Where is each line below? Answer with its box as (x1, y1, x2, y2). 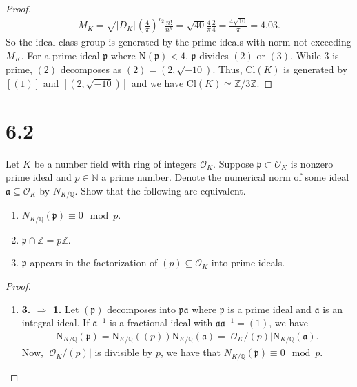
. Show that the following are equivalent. (74, 183, 246, 197)
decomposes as (60, 61, 122, 76)
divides (199, 48, 229, 62)
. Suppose (213, 156, 254, 170)
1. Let (52, 301, 79, 316)
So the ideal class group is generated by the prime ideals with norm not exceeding (6, 34, 351, 49)
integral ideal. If (21, 315, 90, 330)
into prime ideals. (211, 255, 285, 270)
